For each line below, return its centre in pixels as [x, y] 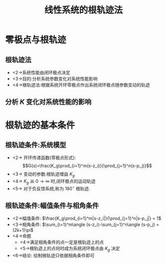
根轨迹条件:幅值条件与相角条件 [52, 206]
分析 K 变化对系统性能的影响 [48, 102]
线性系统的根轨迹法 [83, 10]
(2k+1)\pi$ [23, 230]
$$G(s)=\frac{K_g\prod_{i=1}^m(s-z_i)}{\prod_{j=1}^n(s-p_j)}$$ [87, 166]
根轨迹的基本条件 [40, 125]
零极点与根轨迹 [36, 40]
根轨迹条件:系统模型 [36, 145]
